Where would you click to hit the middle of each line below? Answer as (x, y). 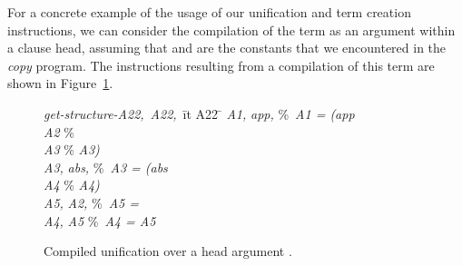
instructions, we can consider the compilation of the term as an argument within (231, 30)
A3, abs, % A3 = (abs (106, 167)
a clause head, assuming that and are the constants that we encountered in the (227, 48)
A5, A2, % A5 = (92, 202)
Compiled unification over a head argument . (168, 251)
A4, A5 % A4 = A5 (100, 220)
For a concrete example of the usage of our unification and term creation (209, 12)
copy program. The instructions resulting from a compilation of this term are (221, 65)
